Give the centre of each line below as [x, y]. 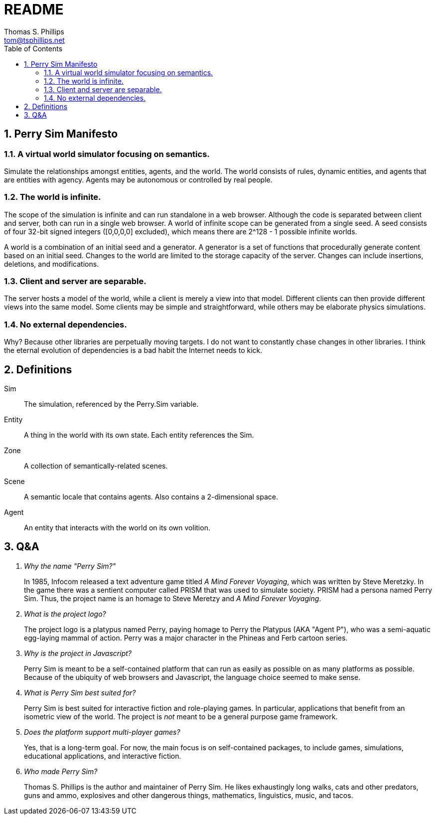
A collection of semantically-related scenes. [96, 466]
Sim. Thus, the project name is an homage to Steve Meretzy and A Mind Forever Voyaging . [173, 598]
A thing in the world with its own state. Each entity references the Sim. [139, 435]
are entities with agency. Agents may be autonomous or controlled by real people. [138, 179]
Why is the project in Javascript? [78, 653]
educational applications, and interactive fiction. [103, 756]
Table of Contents [33, 48]
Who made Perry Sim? [61, 771]
